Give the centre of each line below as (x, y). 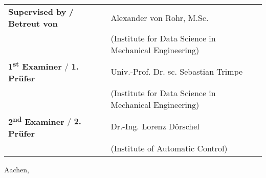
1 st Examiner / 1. (43, 66)
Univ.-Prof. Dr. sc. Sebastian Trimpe (177, 72)
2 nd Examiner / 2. (45, 120)
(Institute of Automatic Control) (169, 148)
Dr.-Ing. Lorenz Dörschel (155, 126)
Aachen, (17, 169)
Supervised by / (41, 12)
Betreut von (33, 23)
